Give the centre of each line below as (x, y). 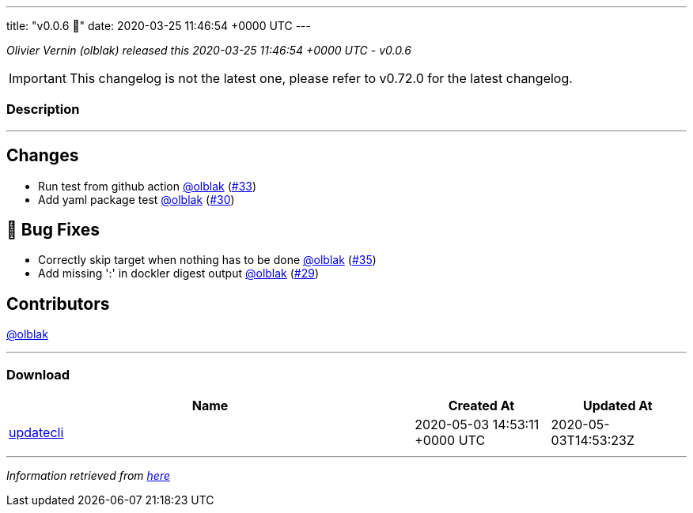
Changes (43, 156)
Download (38, 374)
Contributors (58, 304)
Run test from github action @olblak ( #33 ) (148, 186)
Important (38, 78)
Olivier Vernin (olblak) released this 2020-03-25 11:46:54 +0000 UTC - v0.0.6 (209, 50)
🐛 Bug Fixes (53, 230)
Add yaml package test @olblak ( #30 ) (136, 199)
